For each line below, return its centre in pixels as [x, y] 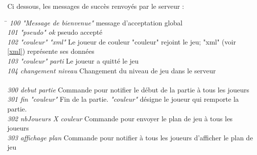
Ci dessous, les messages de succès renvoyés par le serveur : [96, 6]
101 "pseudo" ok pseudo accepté [55, 32]
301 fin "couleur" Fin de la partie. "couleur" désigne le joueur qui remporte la [123, 99]
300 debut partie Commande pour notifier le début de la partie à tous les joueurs [128, 89]
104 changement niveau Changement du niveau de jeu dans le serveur [112, 70]
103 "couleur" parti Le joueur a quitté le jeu [73, 60]
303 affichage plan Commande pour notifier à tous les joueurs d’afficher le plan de [130, 137]
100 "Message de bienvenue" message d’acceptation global [96, 22]
